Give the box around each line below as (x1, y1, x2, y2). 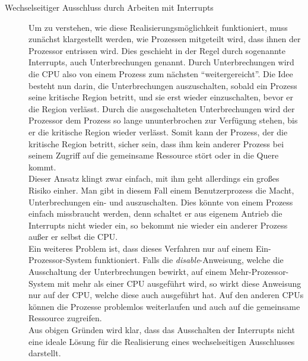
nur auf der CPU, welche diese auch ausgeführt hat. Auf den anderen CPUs (28, 289, 304, 301)
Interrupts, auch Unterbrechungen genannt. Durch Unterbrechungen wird (28, 56, 294, 68)
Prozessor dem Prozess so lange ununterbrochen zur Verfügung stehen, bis (28, 114, 298, 126)
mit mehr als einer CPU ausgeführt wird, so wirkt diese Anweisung (57, 277, 301, 289)
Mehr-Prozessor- (229, 265, 289, 278)
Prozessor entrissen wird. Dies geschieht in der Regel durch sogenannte (28, 44, 285, 56)
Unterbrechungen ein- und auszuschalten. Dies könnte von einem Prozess (28, 195, 293, 208)
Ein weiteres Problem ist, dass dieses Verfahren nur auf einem (28, 242, 253, 254)
